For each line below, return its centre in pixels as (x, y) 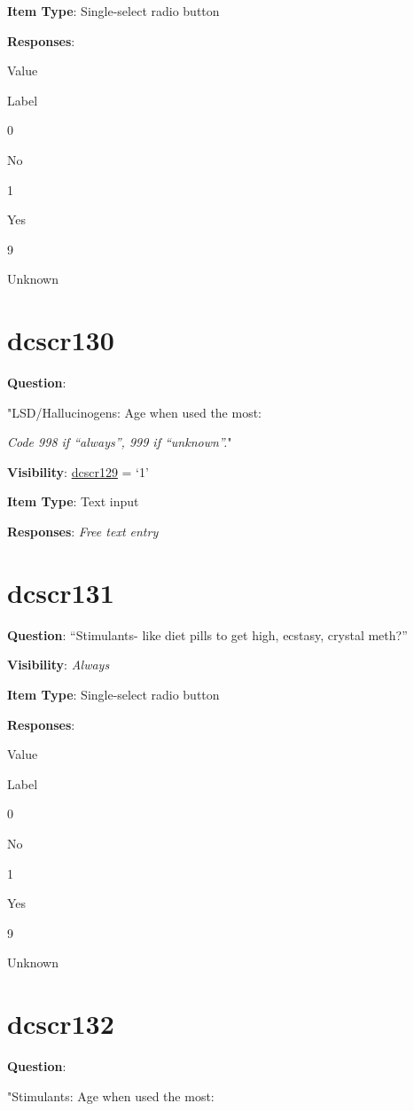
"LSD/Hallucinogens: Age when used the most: (135, 412)
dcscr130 (61, 340)
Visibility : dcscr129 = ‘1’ (78, 471)
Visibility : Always (59, 665)
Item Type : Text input (73, 501)
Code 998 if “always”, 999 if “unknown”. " (120, 442)
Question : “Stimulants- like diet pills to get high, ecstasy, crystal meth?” (207, 634)
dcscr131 (61, 592)
